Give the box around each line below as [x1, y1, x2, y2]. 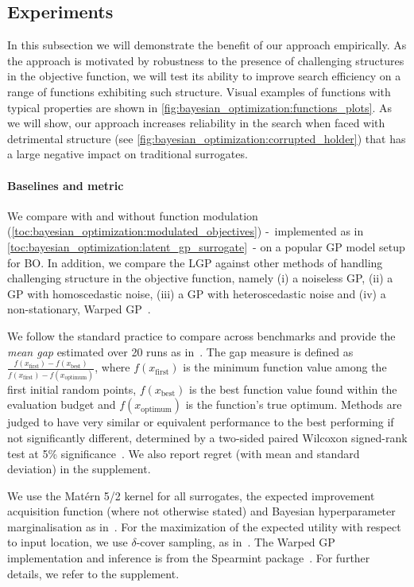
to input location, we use [7, 534, 128, 550]
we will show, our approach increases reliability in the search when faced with [7, 115, 385, 131]
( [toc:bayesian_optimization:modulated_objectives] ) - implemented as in [7, 223, 364, 239]
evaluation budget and [7, 396, 116, 413]
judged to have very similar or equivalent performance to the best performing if [7, 414, 394, 430]
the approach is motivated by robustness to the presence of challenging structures [7, 52, 404, 68]
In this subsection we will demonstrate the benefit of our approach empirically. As [7, 37, 407, 53]
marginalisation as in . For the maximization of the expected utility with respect [7, 518, 401, 535]
